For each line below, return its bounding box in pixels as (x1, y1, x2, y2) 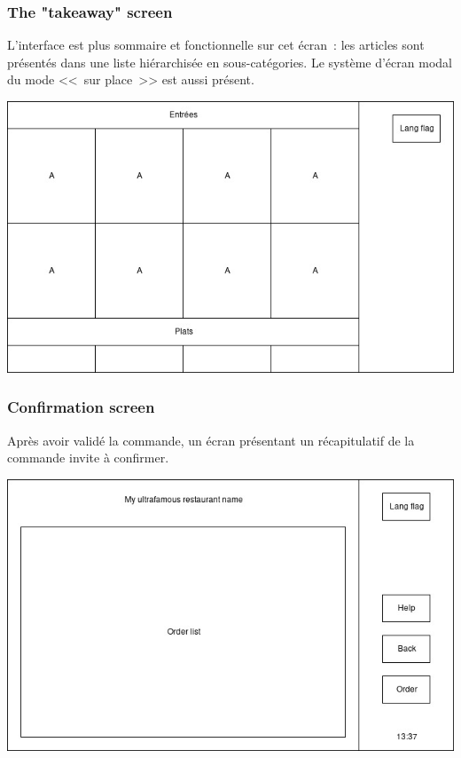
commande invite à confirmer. (7, 448, 169, 467)
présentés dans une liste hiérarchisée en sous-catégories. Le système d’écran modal (7, 52, 452, 71)
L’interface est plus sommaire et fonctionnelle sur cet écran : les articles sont (7, 36, 425, 54)
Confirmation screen (7, 396, 155, 418)
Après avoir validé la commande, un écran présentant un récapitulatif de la (7, 430, 415, 449)
